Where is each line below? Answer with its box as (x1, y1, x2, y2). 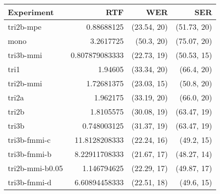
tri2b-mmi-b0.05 (8, 162, 63, 174)
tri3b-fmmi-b (8, 148, 52, 159)
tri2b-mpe (8, 21, 41, 32)
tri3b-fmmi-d (8, 176, 52, 188)
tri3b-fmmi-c (8, 134, 51, 145)
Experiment (8, 6, 54, 18)
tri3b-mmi (8, 49, 42, 60)
